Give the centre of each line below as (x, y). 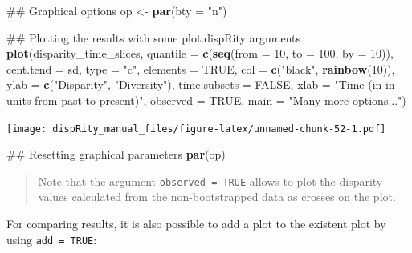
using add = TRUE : (52, 239)
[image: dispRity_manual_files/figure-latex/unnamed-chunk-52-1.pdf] (196, 129)
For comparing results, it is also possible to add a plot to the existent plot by (196, 224)
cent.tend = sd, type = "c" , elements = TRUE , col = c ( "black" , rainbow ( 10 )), (201, 68)
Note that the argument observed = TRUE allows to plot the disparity (210, 181)
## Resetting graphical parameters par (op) (116, 154)
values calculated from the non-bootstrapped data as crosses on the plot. (217, 197)
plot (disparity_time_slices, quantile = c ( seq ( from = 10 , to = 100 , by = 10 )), (200, 53)
